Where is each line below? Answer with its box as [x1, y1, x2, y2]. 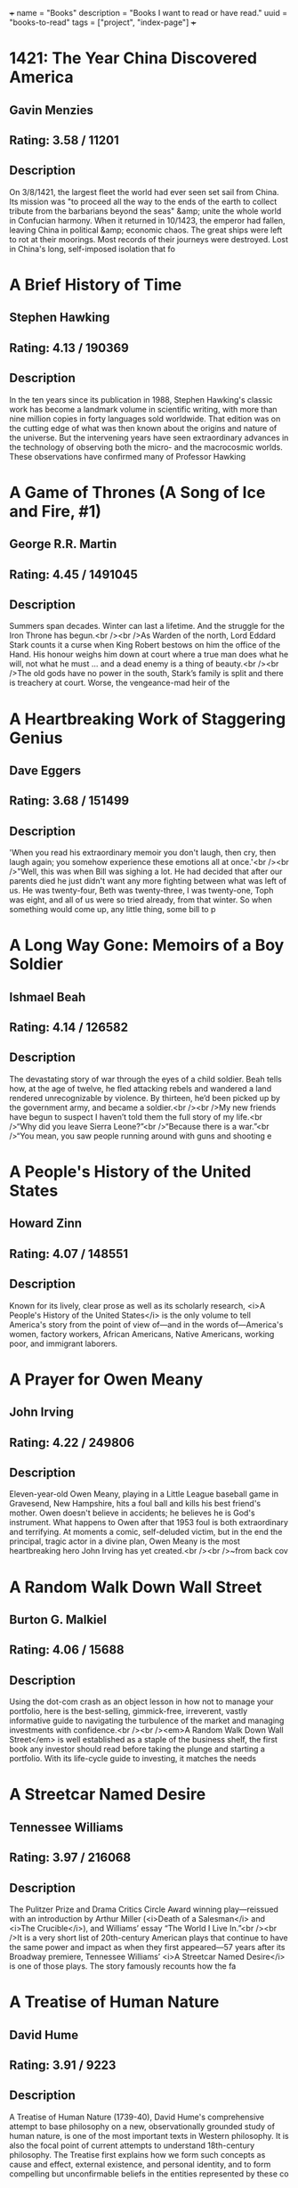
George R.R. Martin [9, 536, 117, 551]
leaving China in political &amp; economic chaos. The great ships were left [9, 225, 283, 235]
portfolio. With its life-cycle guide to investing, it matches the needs [9, 1753, 256, 1764]
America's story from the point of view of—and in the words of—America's [9, 1319, 284, 1330]
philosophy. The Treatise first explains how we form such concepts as [9, 2149, 266, 2159]
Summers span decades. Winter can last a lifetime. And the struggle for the [9, 621, 286, 632]
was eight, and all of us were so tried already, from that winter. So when [9, 894, 273, 905]
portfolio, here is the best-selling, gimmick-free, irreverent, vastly [9, 1706, 248, 1717]
